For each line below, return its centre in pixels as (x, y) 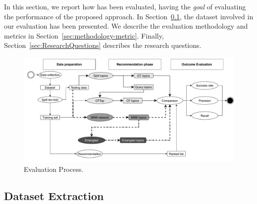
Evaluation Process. (54, 169)
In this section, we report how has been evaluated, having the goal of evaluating (125, 6)
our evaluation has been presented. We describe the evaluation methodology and (126, 26)
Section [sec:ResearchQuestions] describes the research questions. (103, 45)
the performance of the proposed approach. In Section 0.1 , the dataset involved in (129, 16)
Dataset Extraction (54, 195)
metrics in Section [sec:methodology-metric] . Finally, (84, 35)
